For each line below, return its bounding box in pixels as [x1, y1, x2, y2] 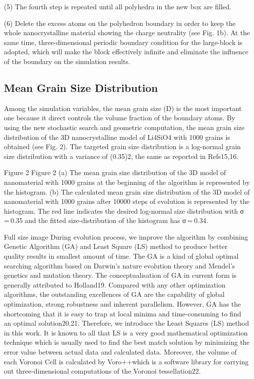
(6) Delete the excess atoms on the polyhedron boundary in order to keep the [4, 18, 236, 28]
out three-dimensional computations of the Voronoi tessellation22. [4, 366, 201, 376]
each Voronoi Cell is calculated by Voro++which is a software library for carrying [4, 356, 249, 366]
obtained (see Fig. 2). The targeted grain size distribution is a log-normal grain [4, 141, 241, 152]
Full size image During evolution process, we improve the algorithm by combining [4, 231, 248, 242]
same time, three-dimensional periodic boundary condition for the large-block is [4, 37, 243, 47]
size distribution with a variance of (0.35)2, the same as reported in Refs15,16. [4, 151, 238, 161]
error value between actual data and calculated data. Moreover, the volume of [4, 347, 237, 357]
